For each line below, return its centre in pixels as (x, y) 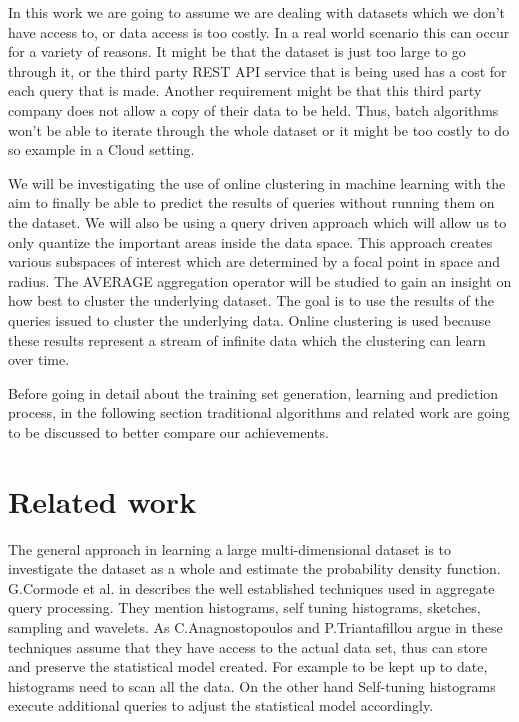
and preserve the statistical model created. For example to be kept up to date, (248, 666)
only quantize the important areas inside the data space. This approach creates (250, 241)
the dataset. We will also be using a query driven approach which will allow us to (257, 221)
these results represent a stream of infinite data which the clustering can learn (247, 339)
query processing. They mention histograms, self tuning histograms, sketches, (244, 607)
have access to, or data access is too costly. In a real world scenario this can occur (259, 31)
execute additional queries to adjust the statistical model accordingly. (221, 705)
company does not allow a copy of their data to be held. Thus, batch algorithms (253, 109)
